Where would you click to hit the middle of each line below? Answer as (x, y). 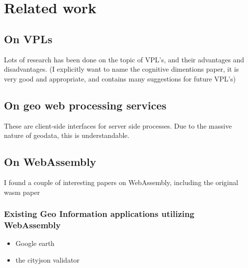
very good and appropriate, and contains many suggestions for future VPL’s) (120, 78)
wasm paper (22, 192)
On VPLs (28, 39)
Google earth (35, 243)
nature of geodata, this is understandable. (67, 135)
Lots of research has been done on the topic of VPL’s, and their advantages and (124, 59)
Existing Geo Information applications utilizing (99, 214)
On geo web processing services (85, 105)
